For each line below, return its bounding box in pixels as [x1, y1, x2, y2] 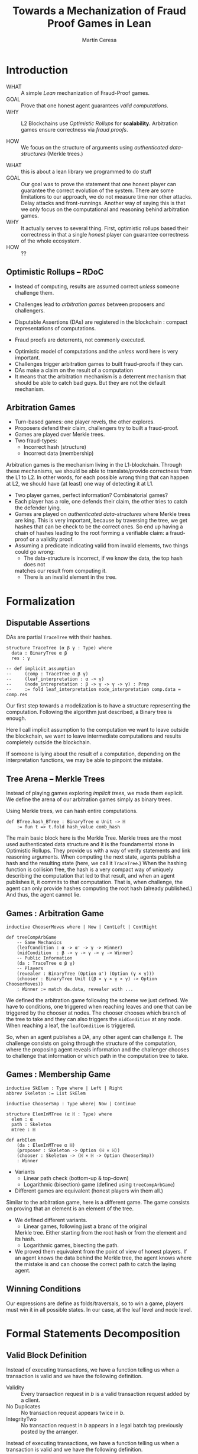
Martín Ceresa [82, 36, 117, 43]
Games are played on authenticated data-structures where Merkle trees [14, 511, 191, 518]
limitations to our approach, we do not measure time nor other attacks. [21, 193, 193, 200]
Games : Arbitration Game [6, 908, 104, 919]
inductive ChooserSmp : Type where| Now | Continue [6, 1101, 136, 1107]
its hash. [14, 1235, 35, 1242]
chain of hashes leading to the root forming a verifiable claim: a [14, 530, 169, 537]
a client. [21, 1396, 40, 1404]
